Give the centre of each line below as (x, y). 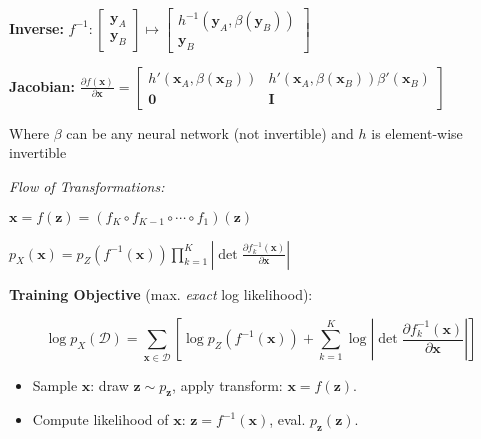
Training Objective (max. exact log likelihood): (161, 293)
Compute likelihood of (100, 419)
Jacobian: (42, 85)
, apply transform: (227, 384)
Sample (55, 384)
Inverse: (36, 27)
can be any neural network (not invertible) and (210, 132)
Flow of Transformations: (87, 186)
